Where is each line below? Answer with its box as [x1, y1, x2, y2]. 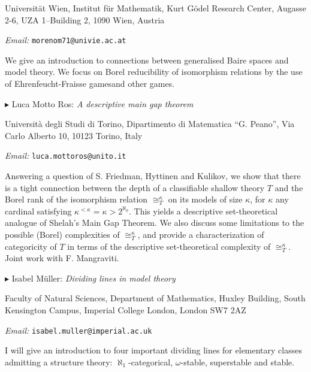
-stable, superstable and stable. [180, 355, 295, 368]
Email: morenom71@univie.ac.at [5, 34, 126, 46]
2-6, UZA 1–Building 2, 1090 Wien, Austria [5, 13, 165, 26]
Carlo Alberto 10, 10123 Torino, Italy [5, 129, 143, 141]
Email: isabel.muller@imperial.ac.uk [5, 323, 152, 336]
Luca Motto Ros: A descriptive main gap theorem [11, 97, 194, 110]
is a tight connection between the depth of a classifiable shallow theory [5, 181, 265, 193]
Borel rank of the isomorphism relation [5, 193, 148, 205]
